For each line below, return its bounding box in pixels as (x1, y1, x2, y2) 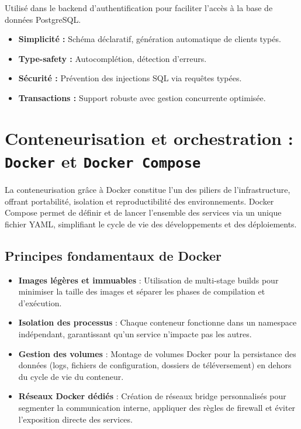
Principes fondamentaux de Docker (5, 246, 222, 264)
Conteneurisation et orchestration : (5, 126, 293, 150)
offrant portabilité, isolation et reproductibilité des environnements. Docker (5, 195, 274, 207)
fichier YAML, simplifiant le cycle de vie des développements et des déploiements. (5, 217, 297, 230)
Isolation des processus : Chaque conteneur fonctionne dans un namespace (18, 316, 297, 328)
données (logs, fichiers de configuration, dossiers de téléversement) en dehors (18, 359, 292, 371)
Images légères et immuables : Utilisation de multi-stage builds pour (18, 274, 279, 286)
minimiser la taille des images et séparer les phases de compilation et (18, 285, 265, 297)
